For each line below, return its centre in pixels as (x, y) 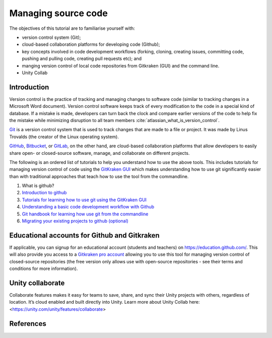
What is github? (38, 186)
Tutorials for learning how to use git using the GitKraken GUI (84, 200)
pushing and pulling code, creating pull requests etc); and (82, 59)
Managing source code (58, 13)
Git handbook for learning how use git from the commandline (85, 214)
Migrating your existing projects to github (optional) (75, 221)
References (28, 324)
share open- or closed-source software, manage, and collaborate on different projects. (99, 153)
